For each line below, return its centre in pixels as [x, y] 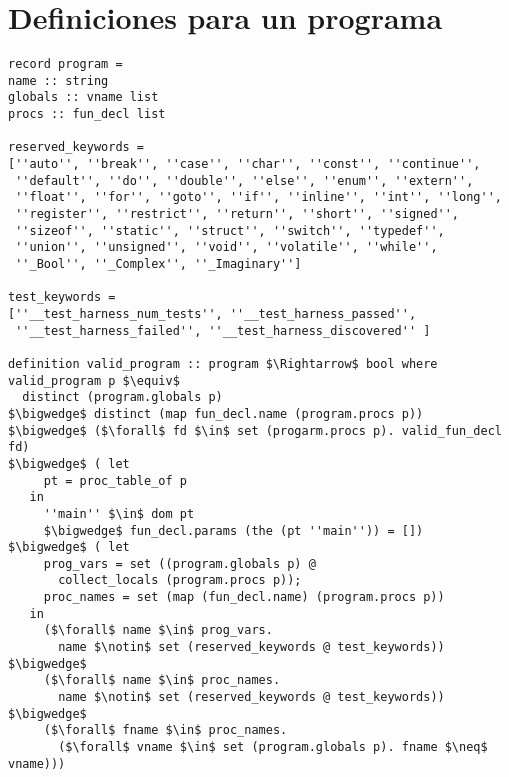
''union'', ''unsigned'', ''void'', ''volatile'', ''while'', [226, 247]
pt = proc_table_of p [115, 480]
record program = [65, 64]
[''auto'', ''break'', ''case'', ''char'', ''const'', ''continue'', [244, 164]
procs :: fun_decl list [87, 114]
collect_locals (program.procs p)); [180, 580]
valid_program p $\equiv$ [94, 380]
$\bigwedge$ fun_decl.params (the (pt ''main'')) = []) [233, 530]
